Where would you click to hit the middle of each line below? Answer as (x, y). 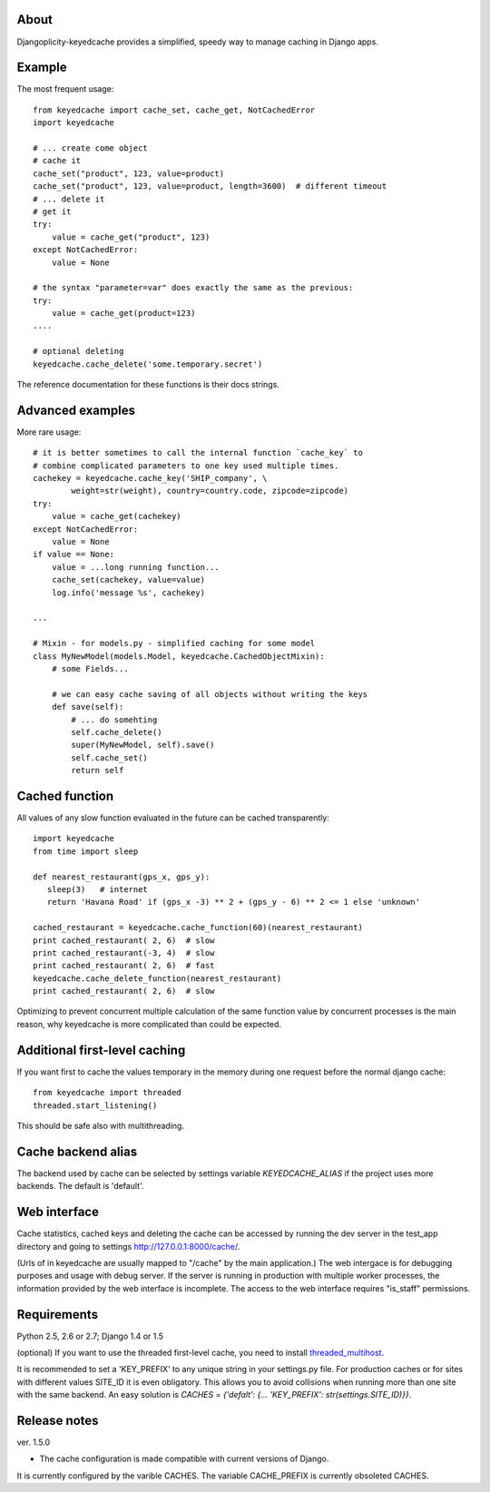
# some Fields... (90, 668)
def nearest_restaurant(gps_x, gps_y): (122, 877)
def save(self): (88, 707)
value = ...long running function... (135, 567)
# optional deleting (78, 351)
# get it (52, 211)
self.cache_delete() (117, 732)
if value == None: (74, 555)
